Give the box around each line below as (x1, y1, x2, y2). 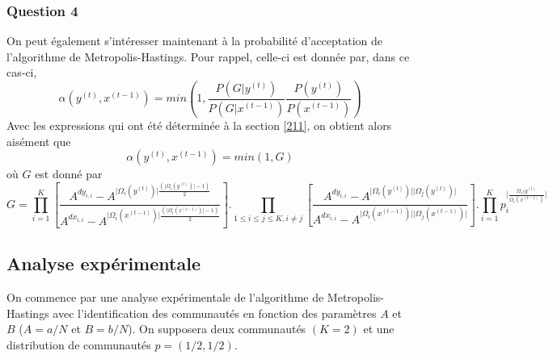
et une (363, 320, 395, 337)
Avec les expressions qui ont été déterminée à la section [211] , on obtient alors (6, 116, 392, 133)
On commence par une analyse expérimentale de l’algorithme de (6, 289, 324, 306)
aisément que (6, 132, 71, 149)
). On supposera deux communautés (128, 320, 306, 337)
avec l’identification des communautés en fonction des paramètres (53, 304, 377, 321)
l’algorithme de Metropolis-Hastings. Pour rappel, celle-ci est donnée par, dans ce (6, 48, 410, 65)
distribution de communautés (6, 336, 151, 353)
